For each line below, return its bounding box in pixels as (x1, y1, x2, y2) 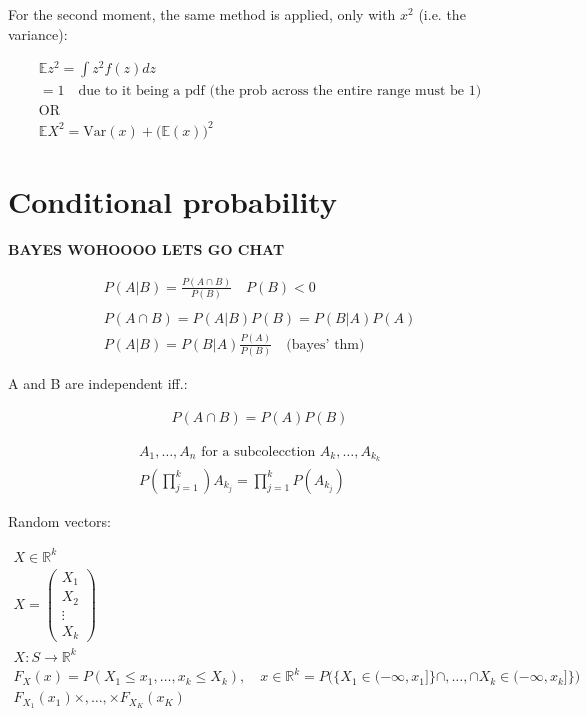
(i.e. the (418, 4, 466, 24)
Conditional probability (8, 181, 337, 222)
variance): (8, 23, 68, 44)
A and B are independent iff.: (8, 372, 188, 393)
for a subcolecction (201, 444, 316, 459)
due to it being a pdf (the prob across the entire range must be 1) (78, 84, 482, 99)
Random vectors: (8, 510, 111, 531)
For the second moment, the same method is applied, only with (8, 4, 396, 24)
